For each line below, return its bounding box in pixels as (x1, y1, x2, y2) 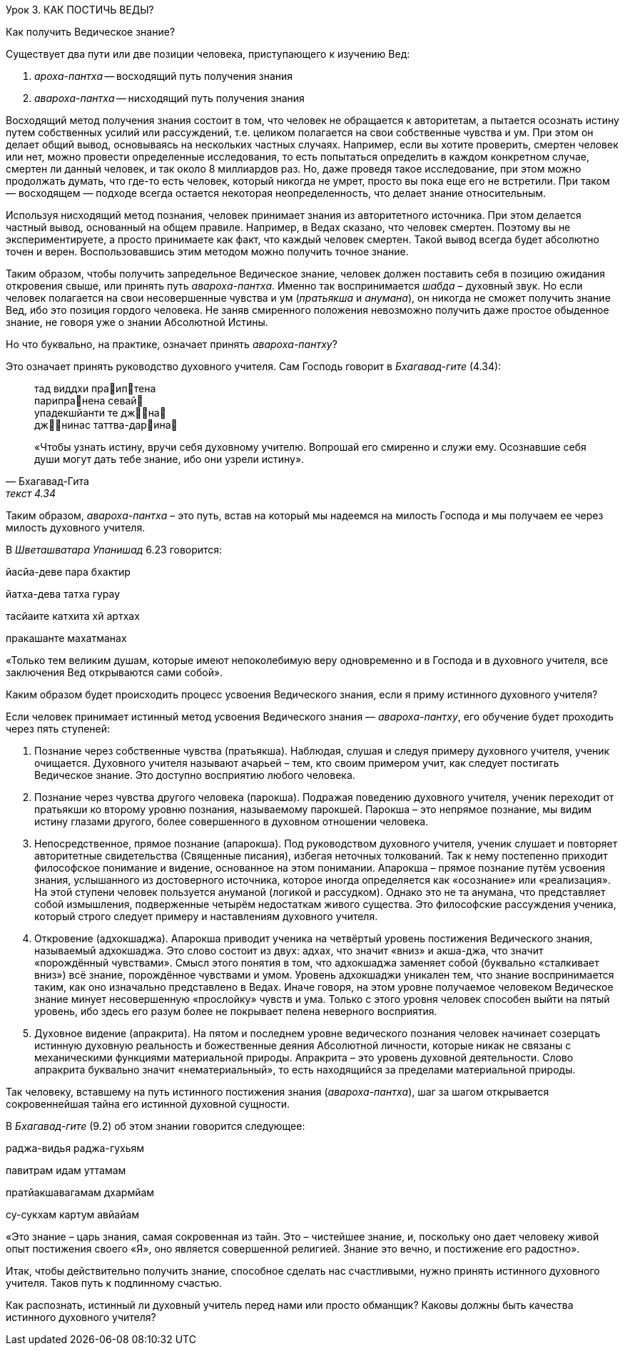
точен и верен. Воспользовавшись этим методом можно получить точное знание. (6, 245, 409, 258)
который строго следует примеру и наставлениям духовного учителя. (34, 910, 378, 922)
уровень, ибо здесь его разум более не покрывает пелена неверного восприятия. (34, 1005, 437, 1017)
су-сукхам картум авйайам (6, 1208, 140, 1220)
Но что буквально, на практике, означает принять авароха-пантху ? (6, 338, 337, 350)
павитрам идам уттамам (6, 1164, 126, 1176)
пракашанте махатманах (6, 632, 127, 644)
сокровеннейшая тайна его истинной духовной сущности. (6, 1098, 290, 1110)
